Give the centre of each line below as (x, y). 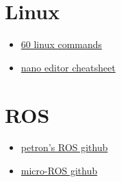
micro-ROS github (59, 171)
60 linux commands (62, 44)
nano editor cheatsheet (68, 67)
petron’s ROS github (64, 147)
